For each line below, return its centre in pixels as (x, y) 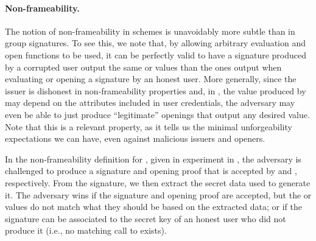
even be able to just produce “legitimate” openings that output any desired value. (157, 114)
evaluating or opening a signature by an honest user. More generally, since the (151, 79)
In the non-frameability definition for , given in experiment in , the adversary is (153, 159)
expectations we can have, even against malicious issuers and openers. (135, 138)
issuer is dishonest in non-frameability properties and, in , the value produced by (156, 90)
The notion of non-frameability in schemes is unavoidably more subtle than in (150, 31)
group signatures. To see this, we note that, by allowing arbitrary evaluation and (156, 43)
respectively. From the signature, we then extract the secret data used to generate (158, 182)
